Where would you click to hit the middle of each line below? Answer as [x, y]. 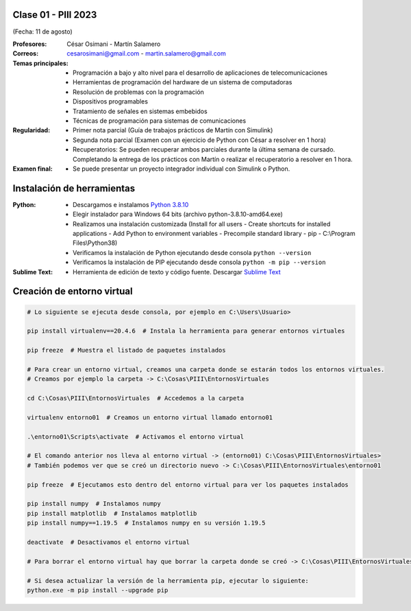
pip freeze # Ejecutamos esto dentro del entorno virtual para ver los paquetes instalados [188, 484]
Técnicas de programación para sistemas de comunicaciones [160, 121]
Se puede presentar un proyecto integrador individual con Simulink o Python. [182, 169]
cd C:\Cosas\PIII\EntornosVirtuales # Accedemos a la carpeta [136, 398]
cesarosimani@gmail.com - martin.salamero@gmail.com [146, 53]
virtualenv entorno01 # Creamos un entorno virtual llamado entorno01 [150, 417]
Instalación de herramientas [74, 188]
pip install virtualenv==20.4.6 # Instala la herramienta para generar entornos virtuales [186, 331]
